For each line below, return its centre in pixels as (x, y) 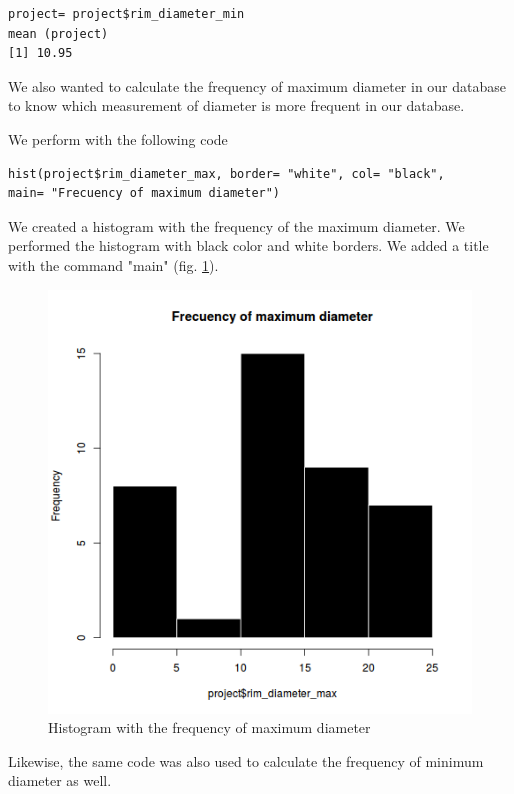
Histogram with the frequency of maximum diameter (209, 727)
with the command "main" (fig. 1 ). (113, 264)
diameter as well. (60, 780)
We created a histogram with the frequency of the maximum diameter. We (236, 225)
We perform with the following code (118, 138)
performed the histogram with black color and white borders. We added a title (248, 245)
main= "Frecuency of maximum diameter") (144, 193)
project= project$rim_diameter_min (126, 14)
